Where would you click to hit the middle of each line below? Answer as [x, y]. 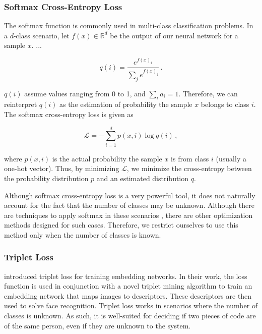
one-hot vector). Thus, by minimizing [62, 168]
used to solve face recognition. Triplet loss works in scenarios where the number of [131, 305]
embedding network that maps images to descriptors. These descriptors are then [128, 295]
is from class [190, 158]
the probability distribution [46, 178]
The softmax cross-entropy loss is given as [69, 114]
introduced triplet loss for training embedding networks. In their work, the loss [126, 276]
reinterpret [21, 104]
